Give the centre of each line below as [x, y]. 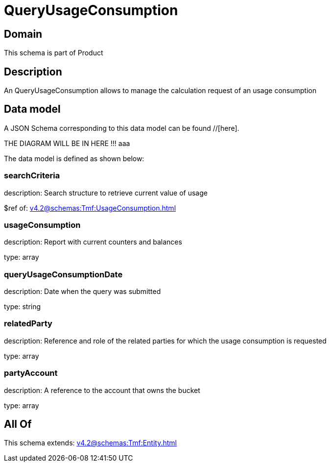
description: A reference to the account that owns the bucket [102, 390]
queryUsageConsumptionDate [63, 274]
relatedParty [28, 324]
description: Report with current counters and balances [93, 242]
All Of [18, 424]
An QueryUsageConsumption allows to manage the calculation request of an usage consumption [160, 91]
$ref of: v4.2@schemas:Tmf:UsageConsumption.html [90, 208]
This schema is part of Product [54, 53]
